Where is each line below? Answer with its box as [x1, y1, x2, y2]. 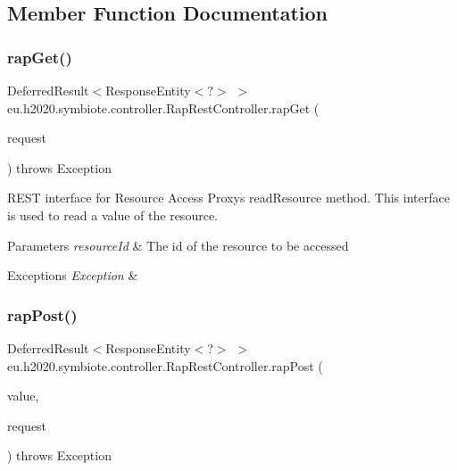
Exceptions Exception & [7, 266, 138, 285]
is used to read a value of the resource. [7, 205, 218, 224]
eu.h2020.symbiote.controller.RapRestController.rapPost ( [7, 356, 323, 375]
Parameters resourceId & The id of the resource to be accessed [7, 235, 349, 254]
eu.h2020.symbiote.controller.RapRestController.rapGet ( [7, 98, 320, 117]
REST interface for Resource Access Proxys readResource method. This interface [7, 188, 450, 207]
